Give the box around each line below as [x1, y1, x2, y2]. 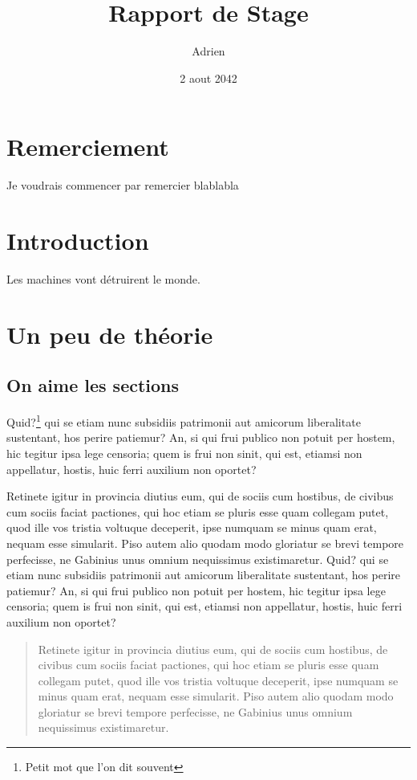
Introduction [6, 224, 149, 257]
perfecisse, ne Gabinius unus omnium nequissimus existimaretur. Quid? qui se [6, 550, 389, 567]
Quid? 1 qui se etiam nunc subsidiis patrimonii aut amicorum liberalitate [6, 411, 361, 430]
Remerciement [6, 130, 169, 163]
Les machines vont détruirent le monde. [6, 270, 200, 287]
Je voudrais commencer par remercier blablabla [6, 177, 239, 194]
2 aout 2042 [180, 69, 237, 86]
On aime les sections [6, 373, 180, 398]
